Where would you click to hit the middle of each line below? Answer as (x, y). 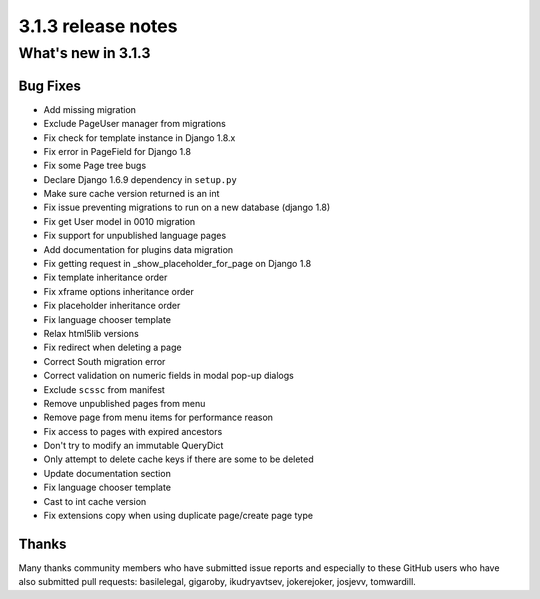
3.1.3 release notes (98, 26)
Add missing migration (90, 109)
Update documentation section (107, 473)
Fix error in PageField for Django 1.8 (117, 151)
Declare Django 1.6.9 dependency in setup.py (140, 179)
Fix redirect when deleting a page (112, 347)
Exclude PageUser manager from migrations (135, 124)
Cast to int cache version (95, 501)
